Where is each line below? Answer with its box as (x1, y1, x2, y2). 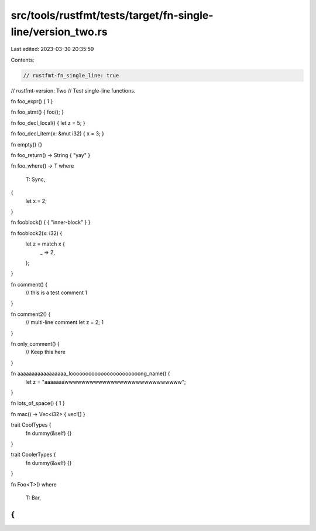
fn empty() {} (11, 141, 43, 148)
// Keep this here (25, 349, 66, 356)
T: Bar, (25, 494, 41, 501)
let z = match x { (25, 240, 66, 247)
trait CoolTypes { (11, 421, 52, 428)
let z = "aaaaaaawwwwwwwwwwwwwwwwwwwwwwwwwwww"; (25, 378, 187, 385)
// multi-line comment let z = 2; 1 (25, 319, 104, 326)
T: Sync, (25, 176, 46, 183)
